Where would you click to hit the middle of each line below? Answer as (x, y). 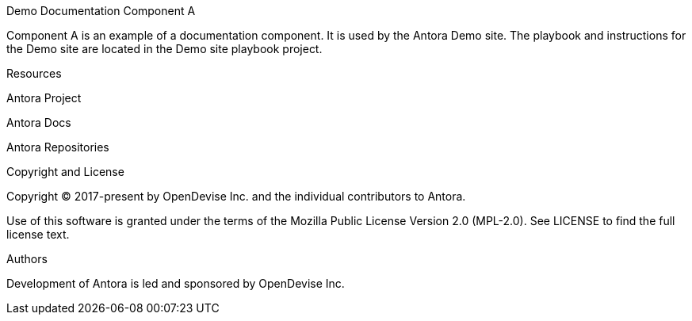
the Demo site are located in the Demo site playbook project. (164, 49)
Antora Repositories (58, 147)
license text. (38, 234)
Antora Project (44, 98)
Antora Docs (39, 122)
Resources (34, 73)
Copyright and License (65, 172)
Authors (27, 259)
